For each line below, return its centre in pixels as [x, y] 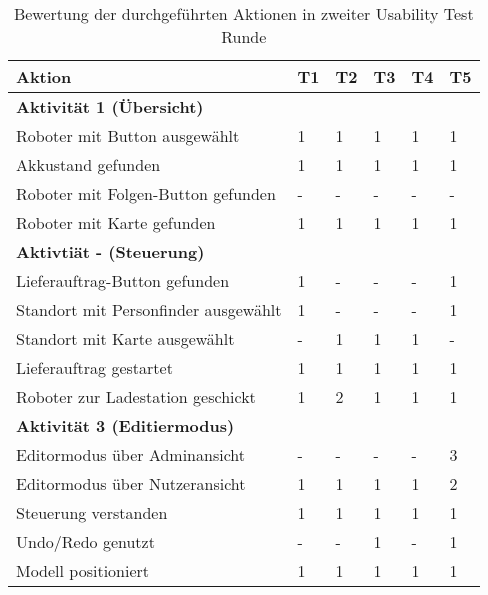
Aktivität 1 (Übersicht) [110, 106]
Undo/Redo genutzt [85, 541]
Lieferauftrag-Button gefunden [123, 280]
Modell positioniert [83, 570]
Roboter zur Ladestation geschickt [136, 396]
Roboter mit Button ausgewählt [128, 135]
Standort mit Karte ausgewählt [125, 338]
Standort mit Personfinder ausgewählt [149, 309]
